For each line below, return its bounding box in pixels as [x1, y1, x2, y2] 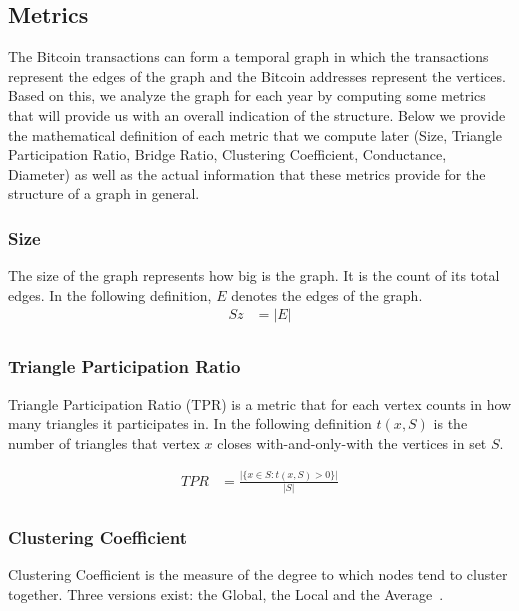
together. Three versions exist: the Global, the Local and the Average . [8, 583, 444, 604]
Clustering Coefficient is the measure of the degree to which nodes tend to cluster [8, 564, 508, 585]
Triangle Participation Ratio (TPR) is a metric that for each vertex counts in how [8, 393, 512, 414]
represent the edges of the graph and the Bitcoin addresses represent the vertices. [8, 65, 506, 86]
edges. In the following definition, [8, 284, 212, 305]
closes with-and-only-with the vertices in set [217, 432, 487, 453]
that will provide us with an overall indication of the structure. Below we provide [8, 104, 506, 125]
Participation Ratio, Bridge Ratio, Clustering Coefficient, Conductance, [8, 144, 447, 165]
